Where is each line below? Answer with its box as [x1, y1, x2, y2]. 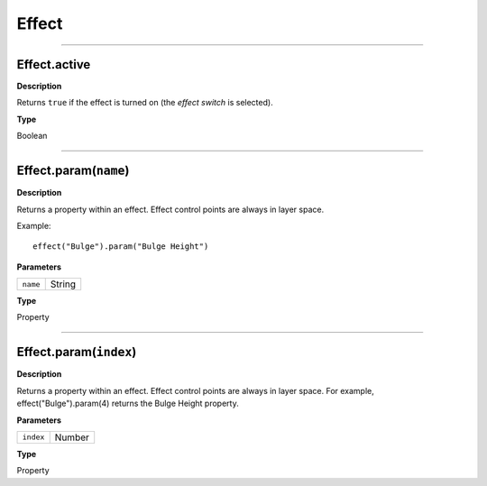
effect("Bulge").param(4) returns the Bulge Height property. [16, 398, 239, 409]
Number [54, 431, 90, 444]
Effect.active [16, 57, 91, 72]
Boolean [16, 131, 48, 142]
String [50, 278, 77, 290]
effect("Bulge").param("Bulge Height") [32, 242, 209, 252]
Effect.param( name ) [16, 163, 130, 179]
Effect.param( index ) [16, 344, 137, 360]
